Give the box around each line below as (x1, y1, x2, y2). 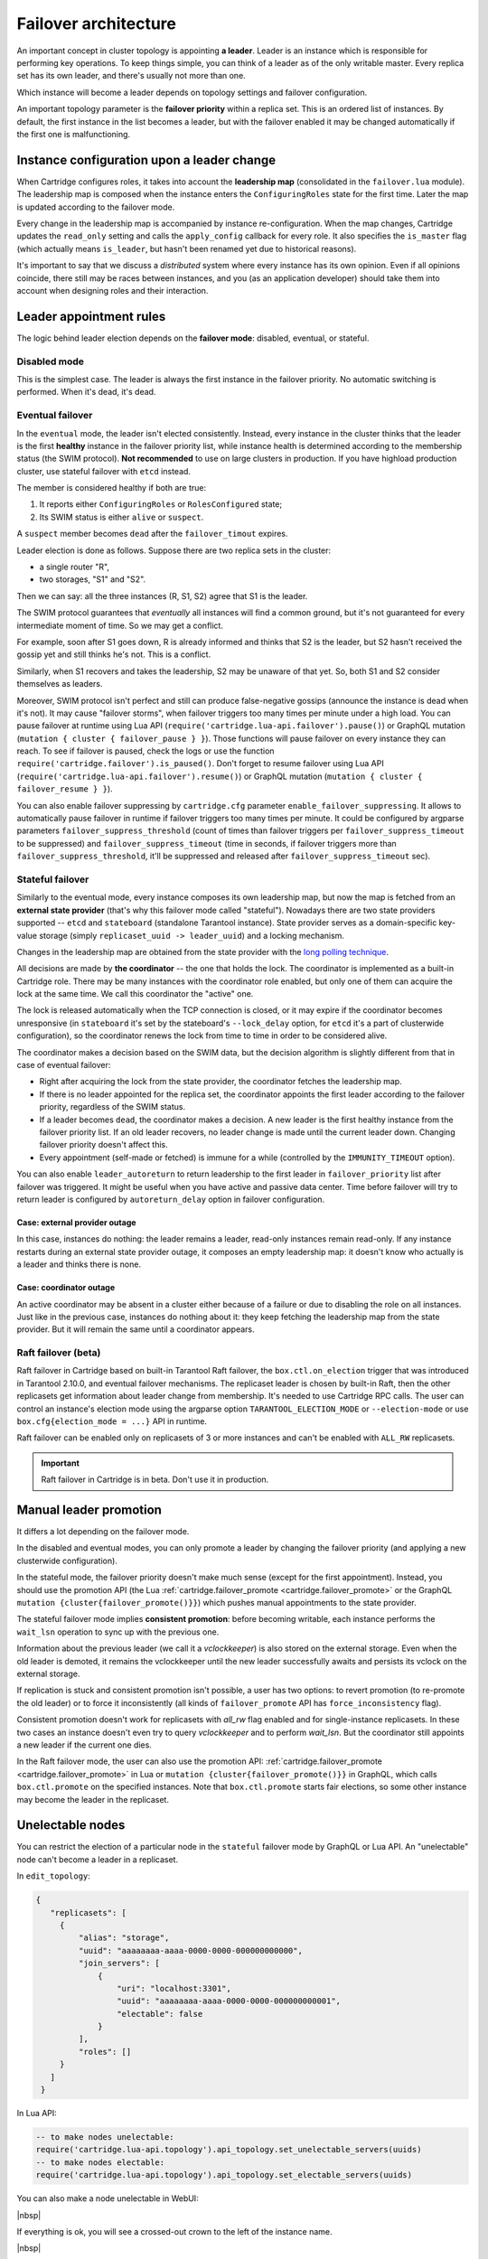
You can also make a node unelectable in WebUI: (16, 2193, 199, 2204)
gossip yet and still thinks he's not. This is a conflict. (16, 649, 211, 660)
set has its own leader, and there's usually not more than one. (16, 70, 246, 81)
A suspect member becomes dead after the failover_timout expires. (16, 529, 288, 539)
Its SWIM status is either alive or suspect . (39, 511, 204, 522)
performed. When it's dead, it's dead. (16, 387, 156, 398)
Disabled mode (16, 355, 85, 368)
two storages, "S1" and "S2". (39, 574, 146, 585)
